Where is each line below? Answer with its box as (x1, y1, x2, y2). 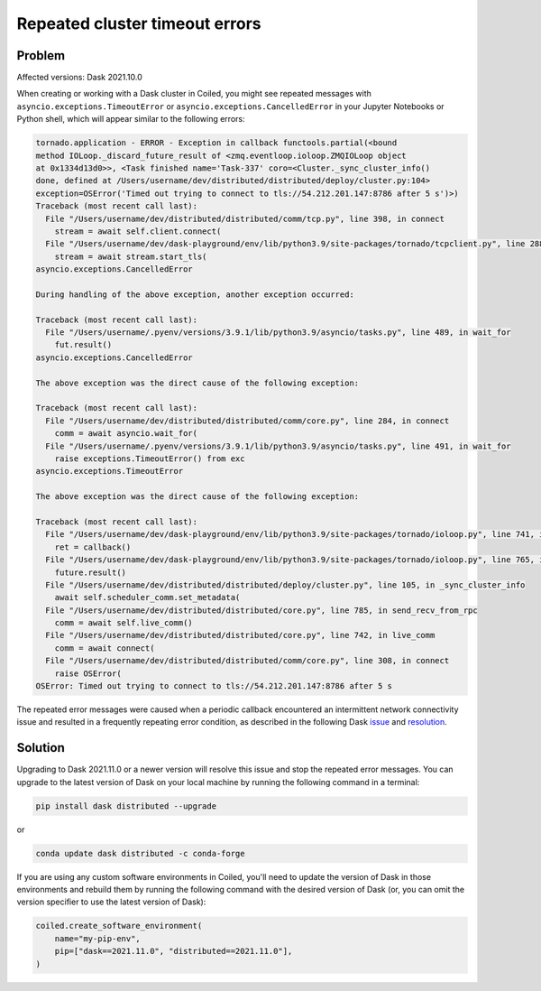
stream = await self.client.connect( (54, 226, 222, 236)
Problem (16, 48, 66, 63)
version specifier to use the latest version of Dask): (16, 896, 206, 907)
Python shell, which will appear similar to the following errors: (16, 114, 245, 125)
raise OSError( (54, 668, 122, 679)
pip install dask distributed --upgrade (35, 801, 216, 811)
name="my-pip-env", (54, 933, 142, 943)
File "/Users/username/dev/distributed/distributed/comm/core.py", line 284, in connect (45, 415, 450, 426)
